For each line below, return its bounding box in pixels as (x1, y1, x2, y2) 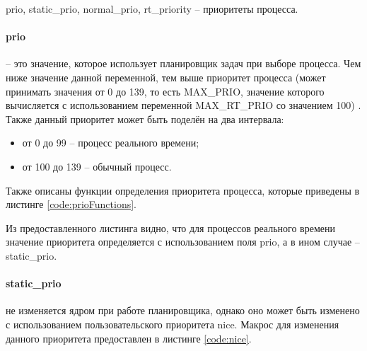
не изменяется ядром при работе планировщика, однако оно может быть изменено (6, 303, 360, 318)
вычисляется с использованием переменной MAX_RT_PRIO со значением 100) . (6, 98, 361, 113)
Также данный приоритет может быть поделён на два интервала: (6, 111, 284, 126)
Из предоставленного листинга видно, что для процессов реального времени (6, 220, 335, 235)
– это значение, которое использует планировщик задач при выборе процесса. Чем (6, 56, 361, 71)
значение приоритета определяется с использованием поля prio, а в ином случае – (6, 234, 360, 249)
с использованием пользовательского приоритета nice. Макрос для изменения (6, 316, 339, 331)
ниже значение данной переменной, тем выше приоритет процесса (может (6, 69, 326, 84)
